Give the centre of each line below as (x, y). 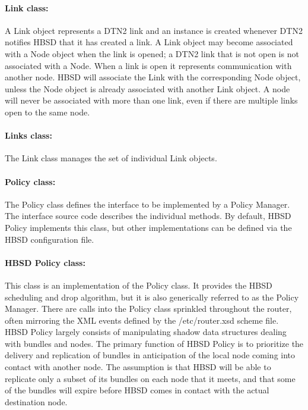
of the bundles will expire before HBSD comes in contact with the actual (137, 390)
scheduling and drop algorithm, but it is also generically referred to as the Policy (152, 297)
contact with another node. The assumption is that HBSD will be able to (138, 367)
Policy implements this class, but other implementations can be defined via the (148, 227)
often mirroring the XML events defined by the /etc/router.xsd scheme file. (142, 320)
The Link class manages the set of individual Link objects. (111, 158)
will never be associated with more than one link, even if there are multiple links (151, 100)
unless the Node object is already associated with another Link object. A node (147, 88)
